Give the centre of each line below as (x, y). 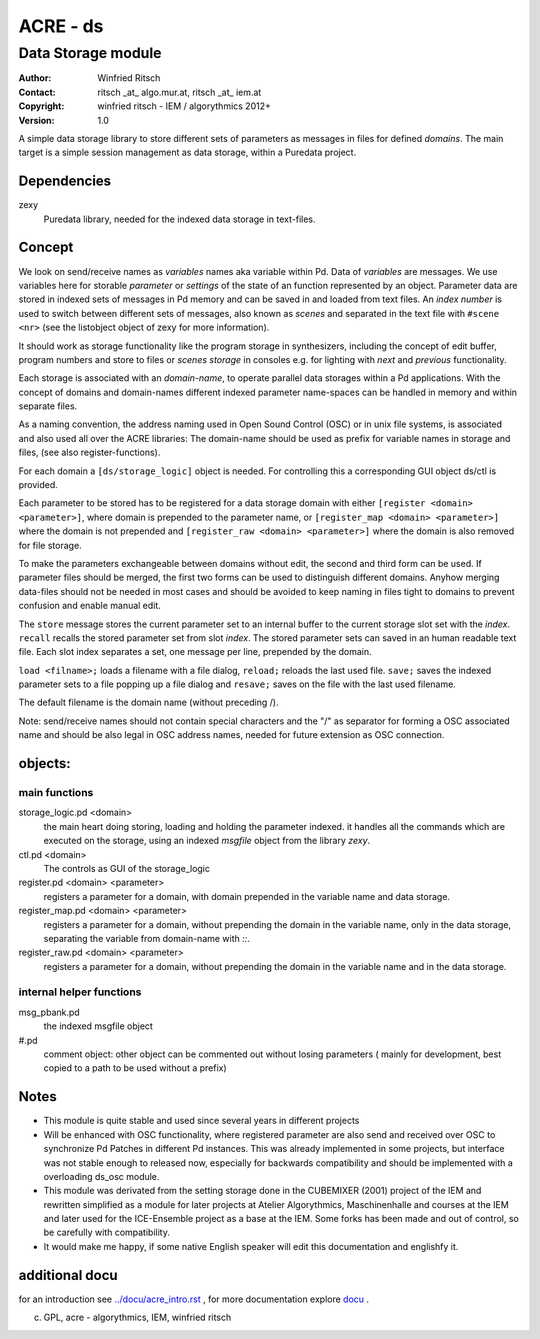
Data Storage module (90, 53)
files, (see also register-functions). (89, 452)
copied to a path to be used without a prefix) (135, 1068)
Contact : (37, 92)
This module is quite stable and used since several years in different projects (201, 1121)
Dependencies (65, 181)
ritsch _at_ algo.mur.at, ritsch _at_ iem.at (179, 92)
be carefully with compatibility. (106, 1232)
